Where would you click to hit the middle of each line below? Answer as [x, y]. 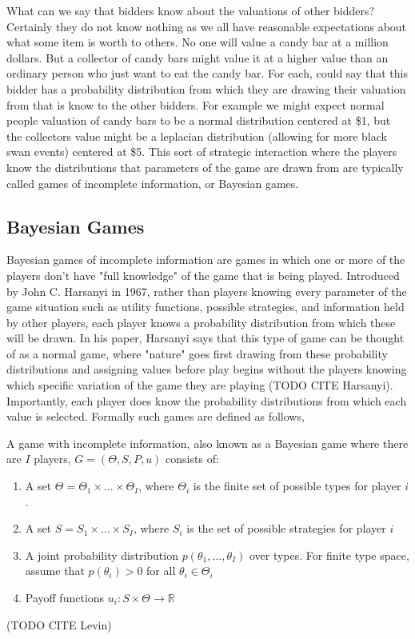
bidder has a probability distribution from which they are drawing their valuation [206, 88]
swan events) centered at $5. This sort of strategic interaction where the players [202, 152]
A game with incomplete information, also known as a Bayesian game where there [207, 443]
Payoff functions [65, 598]
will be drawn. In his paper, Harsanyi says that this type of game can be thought [206, 338]
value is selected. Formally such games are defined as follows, [156, 416]
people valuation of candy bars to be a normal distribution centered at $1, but [199, 120]
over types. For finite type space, [329, 555]
